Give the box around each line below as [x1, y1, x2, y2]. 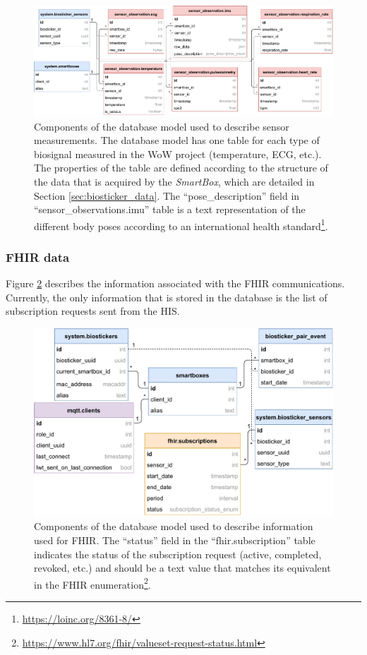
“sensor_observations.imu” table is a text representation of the [34, 202, 306, 217]
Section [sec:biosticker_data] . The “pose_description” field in [34, 188, 300, 203]
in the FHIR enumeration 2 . [34, 575, 151, 591]
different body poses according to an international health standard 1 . [34, 216, 328, 233]
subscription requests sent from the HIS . [6, 304, 180, 318]
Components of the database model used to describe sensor [34, 119, 289, 133]
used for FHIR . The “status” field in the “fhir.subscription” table [34, 532, 315, 547]
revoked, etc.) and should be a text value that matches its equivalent [34, 560, 331, 575]
